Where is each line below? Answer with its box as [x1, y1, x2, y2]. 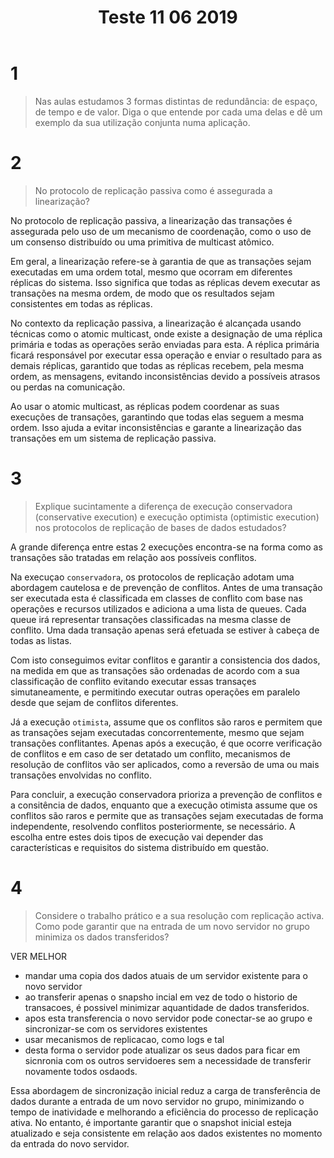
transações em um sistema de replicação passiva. [10, 432, 217, 444]
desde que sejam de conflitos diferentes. [10, 696, 179, 708]
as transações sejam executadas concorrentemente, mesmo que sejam [10, 726, 305, 738]
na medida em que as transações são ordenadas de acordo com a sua [10, 664, 300, 676]
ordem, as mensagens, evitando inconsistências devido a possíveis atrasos [10, 370, 321, 382]
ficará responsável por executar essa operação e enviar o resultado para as [10, 349, 323, 361]
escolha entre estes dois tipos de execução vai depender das [10, 831, 264, 843]
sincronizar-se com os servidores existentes [24, 1022, 208, 1035]
